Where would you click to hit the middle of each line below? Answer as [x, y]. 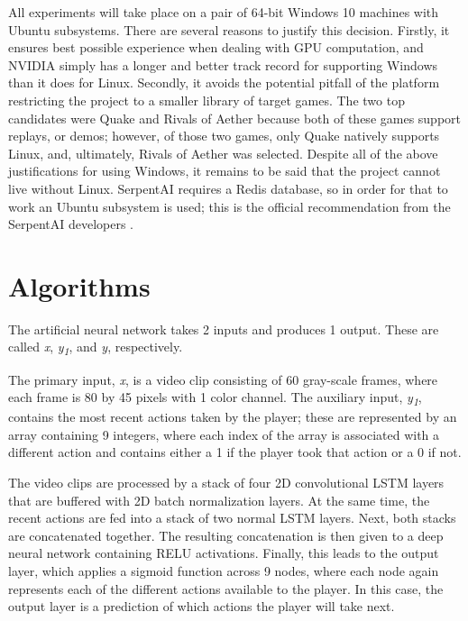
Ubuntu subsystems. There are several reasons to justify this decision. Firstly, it [229, 29]
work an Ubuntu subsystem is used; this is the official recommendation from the [229, 206]
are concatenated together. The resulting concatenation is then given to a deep [226, 535]
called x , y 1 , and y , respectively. [96, 348]
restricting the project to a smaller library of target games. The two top [206, 100]
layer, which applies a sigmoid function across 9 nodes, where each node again [224, 571]
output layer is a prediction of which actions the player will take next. [202, 606]
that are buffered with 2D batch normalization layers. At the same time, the [219, 500]
